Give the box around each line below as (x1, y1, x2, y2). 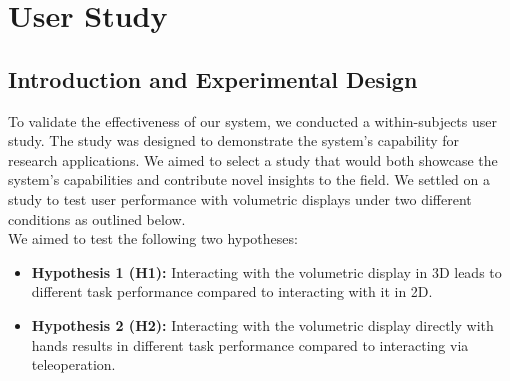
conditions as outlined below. (8, 208, 186, 229)
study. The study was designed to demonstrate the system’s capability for (8, 130, 460, 151)
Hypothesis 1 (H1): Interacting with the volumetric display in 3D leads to (31, 261, 502, 282)
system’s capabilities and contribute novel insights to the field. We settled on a (8, 169, 491, 190)
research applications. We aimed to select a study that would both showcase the (8, 149, 498, 170)
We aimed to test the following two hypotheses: (8, 228, 298, 249)
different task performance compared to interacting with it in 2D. (31, 281, 433, 302)
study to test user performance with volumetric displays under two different (8, 188, 472, 209)
